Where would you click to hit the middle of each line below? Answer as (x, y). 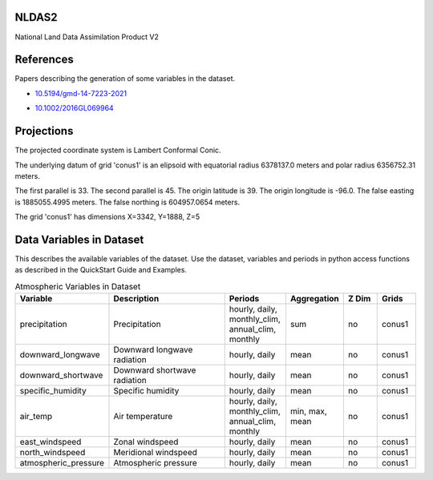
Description (136, 299)
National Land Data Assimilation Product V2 (87, 37)
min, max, (309, 411)
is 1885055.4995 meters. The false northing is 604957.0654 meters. (127, 202)
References (44, 60)
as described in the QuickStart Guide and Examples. (101, 270)
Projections (44, 131)
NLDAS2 (36, 17)
